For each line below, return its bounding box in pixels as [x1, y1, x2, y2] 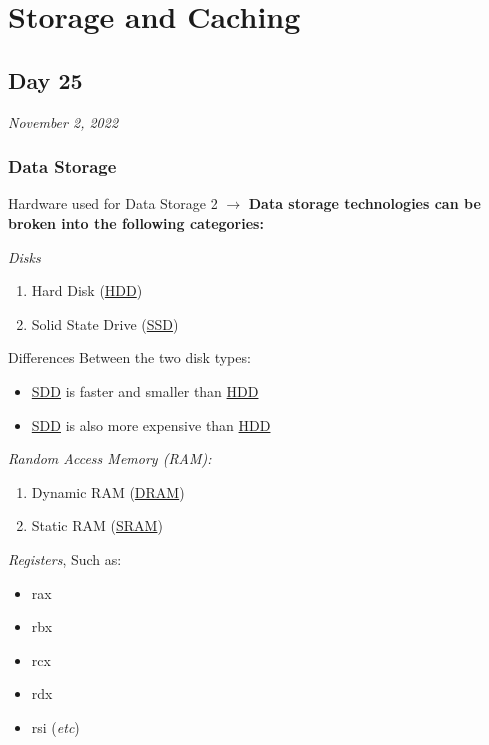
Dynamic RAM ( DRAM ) [31, 481, 185, 502]
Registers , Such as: [8, 548, 122, 569]
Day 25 [8, 64, 83, 95]
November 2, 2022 [8, 111, 119, 132]
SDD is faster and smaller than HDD [31, 380, 259, 401]
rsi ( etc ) [31, 716, 80, 737]
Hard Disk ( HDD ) [31, 280, 143, 301]
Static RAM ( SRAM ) [31, 515, 163, 536]
